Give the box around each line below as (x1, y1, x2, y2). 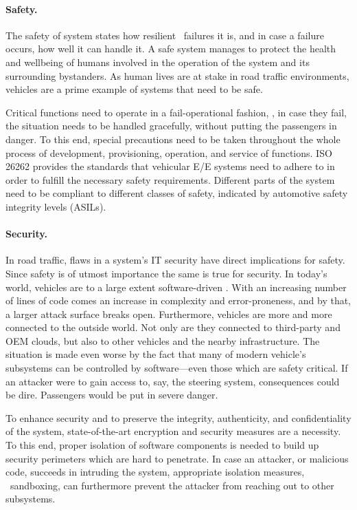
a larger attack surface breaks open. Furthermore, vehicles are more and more (5, 306, 332, 321)
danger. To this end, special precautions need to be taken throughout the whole (5, 131, 341, 146)
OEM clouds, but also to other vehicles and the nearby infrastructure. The (5, 333, 320, 348)
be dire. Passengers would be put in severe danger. (5, 387, 218, 402)
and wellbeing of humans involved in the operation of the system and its (5, 54, 310, 69)
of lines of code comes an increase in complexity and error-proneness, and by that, (5, 293, 352, 308)
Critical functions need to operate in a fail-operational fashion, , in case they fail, (5, 105, 347, 119)
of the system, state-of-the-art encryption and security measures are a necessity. (5, 424, 341, 438)
